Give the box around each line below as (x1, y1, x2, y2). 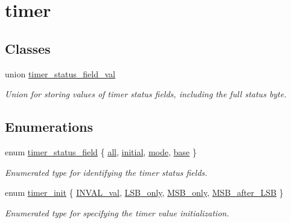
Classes (5, 39, 51, 57)
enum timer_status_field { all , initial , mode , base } (5, 145, 197, 158)
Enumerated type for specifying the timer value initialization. (5, 206, 229, 219)
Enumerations (5, 117, 94, 136)
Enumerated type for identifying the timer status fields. (5, 166, 208, 178)
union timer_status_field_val (5, 67, 115, 80)
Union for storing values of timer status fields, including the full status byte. (5, 88, 287, 100)
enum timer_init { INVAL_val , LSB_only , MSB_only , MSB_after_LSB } (5, 186, 284, 199)
